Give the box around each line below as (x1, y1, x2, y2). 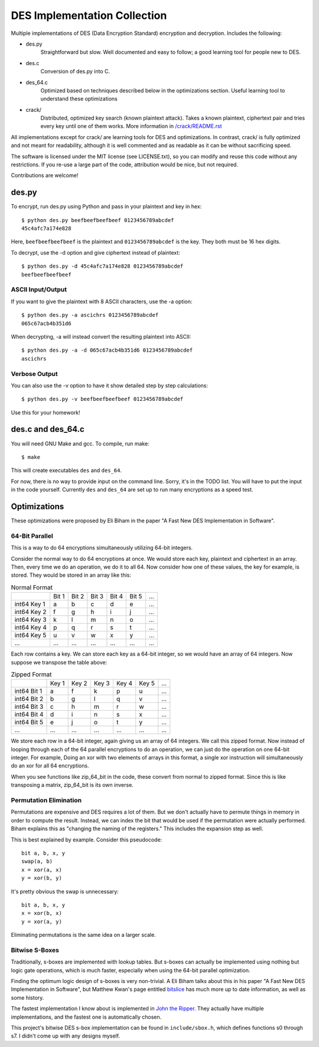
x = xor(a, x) (21, 866, 62, 873)
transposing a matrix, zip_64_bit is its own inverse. (11, 782, 134, 789)
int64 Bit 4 (14, 711, 44, 719)
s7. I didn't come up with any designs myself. (11, 1032, 121, 1039)
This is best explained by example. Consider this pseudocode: (11, 836, 162, 843)
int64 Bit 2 (14, 695, 44, 703)
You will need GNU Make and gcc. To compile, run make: (11, 440, 150, 447)
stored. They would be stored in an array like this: (11, 571, 132, 579)
